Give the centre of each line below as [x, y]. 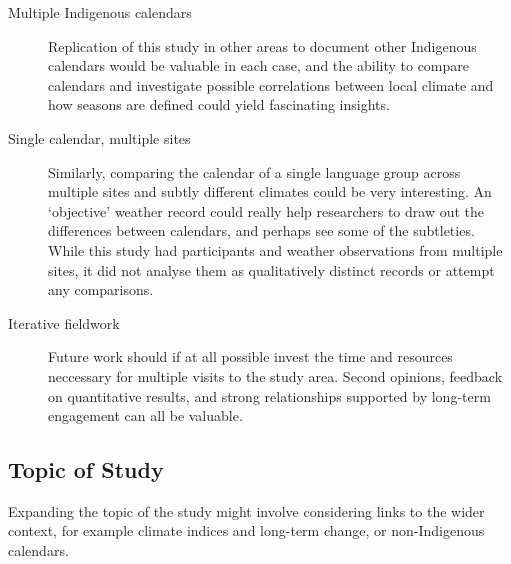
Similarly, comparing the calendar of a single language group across [254, 171]
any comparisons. [101, 289]
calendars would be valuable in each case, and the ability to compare [258, 65]
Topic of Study [86, 469]
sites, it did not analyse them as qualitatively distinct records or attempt [271, 269]
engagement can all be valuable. [145, 415]
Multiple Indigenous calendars [100, 12]
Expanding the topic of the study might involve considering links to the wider [246, 510]
